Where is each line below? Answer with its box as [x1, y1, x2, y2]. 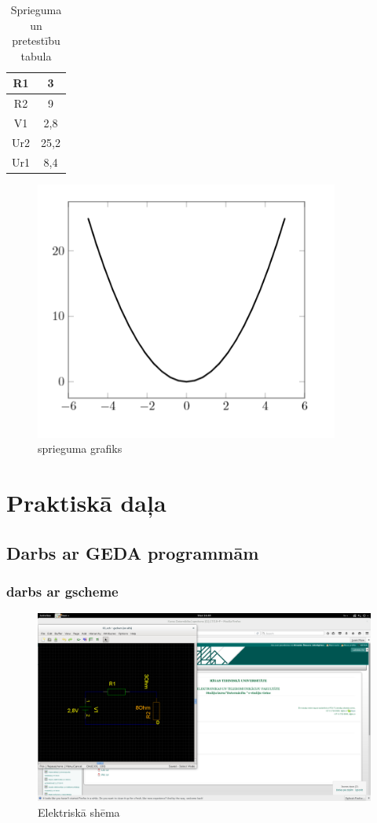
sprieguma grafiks [38, 440, 123, 457]
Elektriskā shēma [38, 803, 120, 820]
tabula [20, 47, 52, 64]
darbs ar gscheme [6, 582, 119, 601]
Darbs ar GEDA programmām [6, 540, 259, 564]
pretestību [12, 32, 60, 49]
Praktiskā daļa [6, 487, 167, 519]
